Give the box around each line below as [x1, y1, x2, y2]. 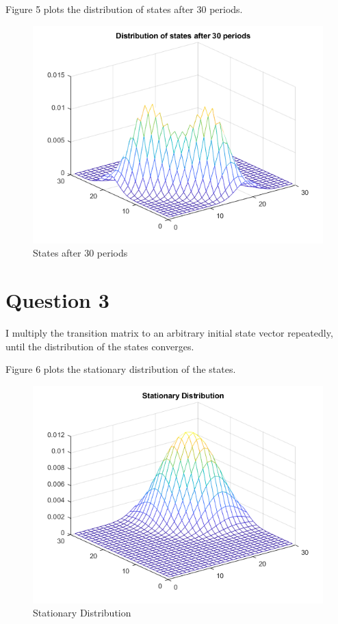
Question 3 [5, 285, 109, 313]
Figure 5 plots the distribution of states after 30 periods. [5, 2, 243, 16]
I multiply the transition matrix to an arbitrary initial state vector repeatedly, [5, 325, 333, 339]
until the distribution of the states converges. [5, 339, 194, 353]
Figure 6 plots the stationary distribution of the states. [5, 362, 236, 376]
